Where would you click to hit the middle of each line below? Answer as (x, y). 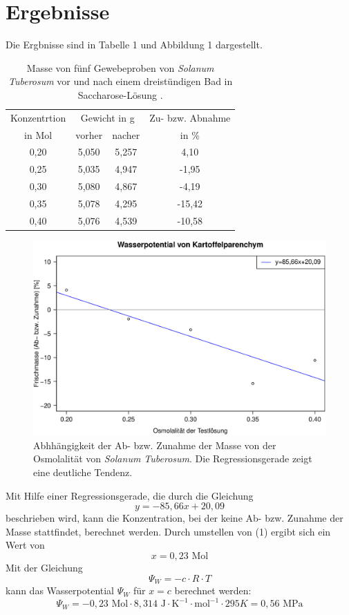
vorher (89, 134)
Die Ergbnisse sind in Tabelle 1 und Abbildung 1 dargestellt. (134, 45)
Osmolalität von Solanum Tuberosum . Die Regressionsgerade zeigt (173, 458)
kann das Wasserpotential (60, 590)
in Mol (38, 134)
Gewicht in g (107, 117)
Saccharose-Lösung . (120, 94)
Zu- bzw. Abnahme (190, 117)
